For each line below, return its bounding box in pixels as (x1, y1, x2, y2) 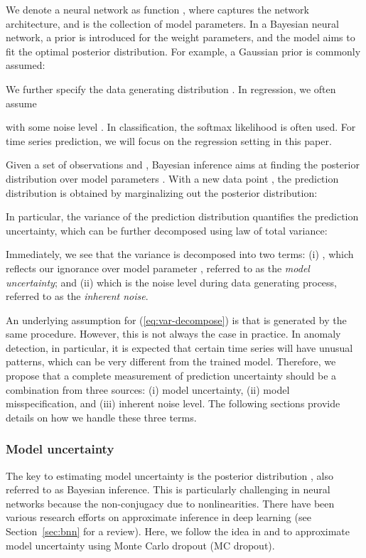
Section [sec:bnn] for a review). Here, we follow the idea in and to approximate (6, 524, 350, 539)
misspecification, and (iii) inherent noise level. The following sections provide (6, 396, 340, 411)
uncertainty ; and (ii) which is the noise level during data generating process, (6, 274, 337, 289)
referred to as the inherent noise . (6, 289, 149, 304)
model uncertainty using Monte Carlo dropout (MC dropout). (6, 537, 275, 552)
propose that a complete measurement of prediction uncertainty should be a (6, 368, 337, 383)
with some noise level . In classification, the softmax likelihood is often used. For (6, 119, 356, 134)
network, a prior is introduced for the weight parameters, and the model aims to (6, 30, 355, 45)
